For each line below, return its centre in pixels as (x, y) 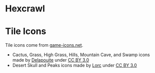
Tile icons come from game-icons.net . (44, 45)
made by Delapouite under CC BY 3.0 (51, 60)
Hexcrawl (25, 9)
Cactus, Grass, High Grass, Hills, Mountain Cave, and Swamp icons (81, 55)
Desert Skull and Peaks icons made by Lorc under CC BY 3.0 (75, 66)
